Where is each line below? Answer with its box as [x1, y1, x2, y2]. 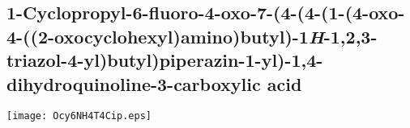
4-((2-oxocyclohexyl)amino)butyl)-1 [6, 23, 309, 48]
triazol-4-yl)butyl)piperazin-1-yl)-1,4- [6, 47, 323, 72]
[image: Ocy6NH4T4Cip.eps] [6, 110, 152, 122]
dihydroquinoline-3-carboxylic [6, 71, 261, 96]
